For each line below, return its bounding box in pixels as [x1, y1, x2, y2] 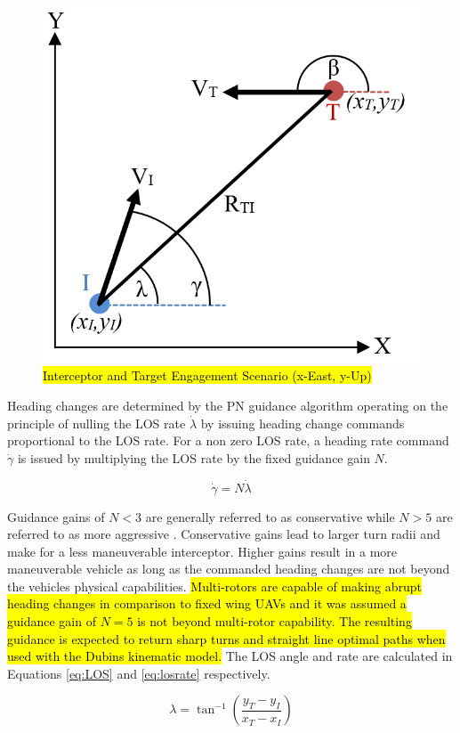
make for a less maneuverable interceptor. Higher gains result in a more [7, 542, 398, 560]
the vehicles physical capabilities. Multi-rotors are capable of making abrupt [7, 576, 423, 595]
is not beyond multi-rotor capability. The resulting [137, 612, 412, 631]
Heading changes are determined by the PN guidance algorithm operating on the [7, 395, 448, 414]
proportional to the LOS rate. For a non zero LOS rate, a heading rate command [7, 431, 449, 450]
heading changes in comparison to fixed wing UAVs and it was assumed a [7, 594, 407, 613]
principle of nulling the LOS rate [7, 413, 186, 432]
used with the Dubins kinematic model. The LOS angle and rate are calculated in [7, 647, 453, 665]
